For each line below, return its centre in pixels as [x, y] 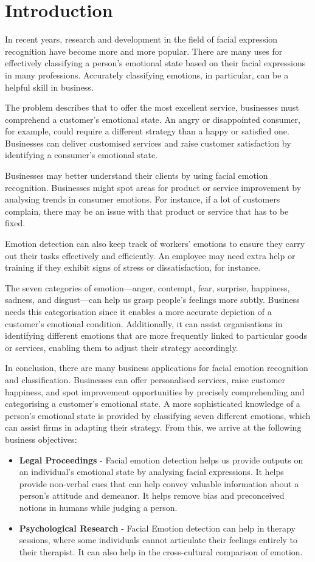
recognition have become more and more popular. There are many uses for [144, 51]
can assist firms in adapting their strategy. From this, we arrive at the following [153, 427]
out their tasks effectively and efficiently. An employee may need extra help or [150, 255]
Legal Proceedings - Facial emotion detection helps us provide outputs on [161, 460]
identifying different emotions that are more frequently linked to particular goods [156, 335]
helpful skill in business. [49, 87]
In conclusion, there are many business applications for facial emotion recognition [157, 368]
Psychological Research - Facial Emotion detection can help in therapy [157, 528]
